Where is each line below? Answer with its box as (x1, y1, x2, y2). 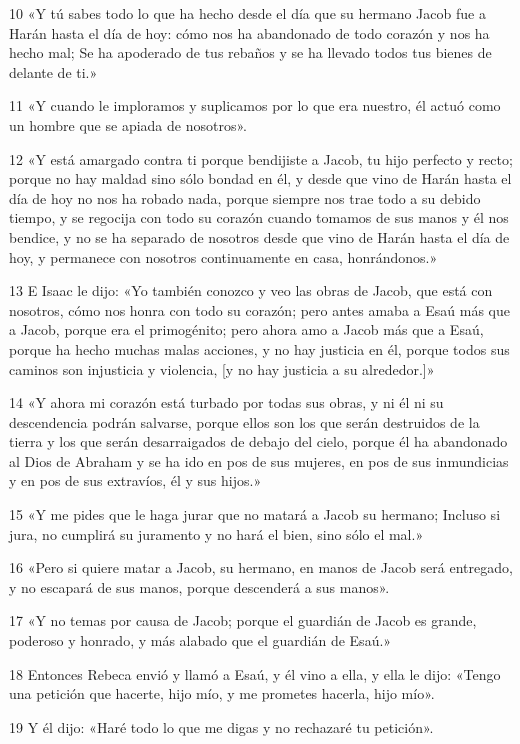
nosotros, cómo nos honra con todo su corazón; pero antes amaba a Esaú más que (9, 299, 510, 320)
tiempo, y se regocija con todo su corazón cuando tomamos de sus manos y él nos (9, 207, 509, 228)
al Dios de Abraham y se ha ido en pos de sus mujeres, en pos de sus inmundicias (9, 450, 509, 471)
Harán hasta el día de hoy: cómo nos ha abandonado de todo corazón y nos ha (9, 22, 490, 43)
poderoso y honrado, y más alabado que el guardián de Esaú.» (9, 630, 392, 651)
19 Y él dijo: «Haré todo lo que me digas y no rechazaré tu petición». (9, 716, 434, 737)
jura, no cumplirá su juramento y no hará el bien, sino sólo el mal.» (9, 523, 424, 544)
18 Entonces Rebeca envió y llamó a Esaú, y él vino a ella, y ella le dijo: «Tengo (9, 663, 501, 684)
